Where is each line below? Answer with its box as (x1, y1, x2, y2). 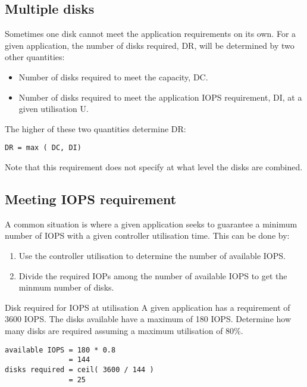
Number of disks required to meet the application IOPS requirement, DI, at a (18, 90, 302, 103)
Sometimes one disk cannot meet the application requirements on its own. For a (5, 27, 296, 40)
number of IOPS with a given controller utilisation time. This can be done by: (5, 229, 290, 242)
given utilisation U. (18, 102, 89, 115)
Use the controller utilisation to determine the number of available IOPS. (18, 249, 286, 261)
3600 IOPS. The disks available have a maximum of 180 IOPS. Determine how (5, 313, 292, 325)
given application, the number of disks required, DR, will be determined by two (5, 39, 295, 51)
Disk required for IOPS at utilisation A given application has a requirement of (5, 301, 290, 313)
